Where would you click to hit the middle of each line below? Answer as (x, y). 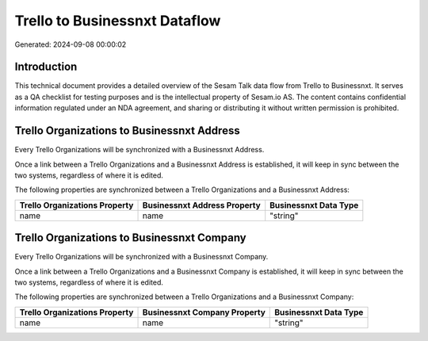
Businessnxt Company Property (204, 312)
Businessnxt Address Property (201, 205)
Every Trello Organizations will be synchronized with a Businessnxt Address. (139, 150)
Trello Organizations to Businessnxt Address (128, 131)
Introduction (46, 67)
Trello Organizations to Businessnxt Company (130, 238)
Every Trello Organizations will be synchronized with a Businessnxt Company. (141, 257)
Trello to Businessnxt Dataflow (118, 21)
